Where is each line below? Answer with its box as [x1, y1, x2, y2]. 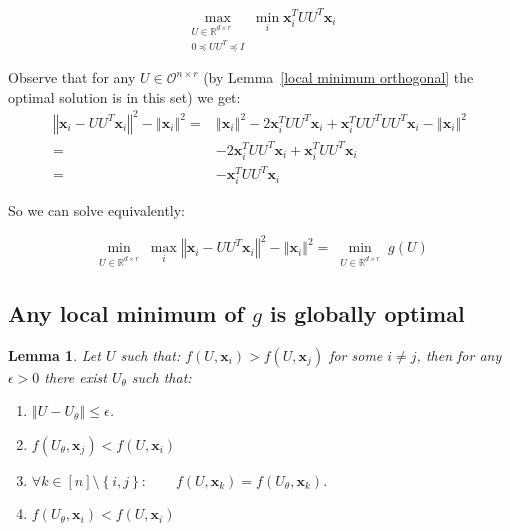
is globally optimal [269, 297, 465, 328]
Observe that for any [8, 67, 136, 88]
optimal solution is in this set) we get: [8, 86, 241, 107]
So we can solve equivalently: [8, 200, 186, 221]
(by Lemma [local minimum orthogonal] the [203, 67, 474, 88]
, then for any [416, 344, 502, 365]
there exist [44, 366, 107, 387]
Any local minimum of [8, 297, 244, 328]
